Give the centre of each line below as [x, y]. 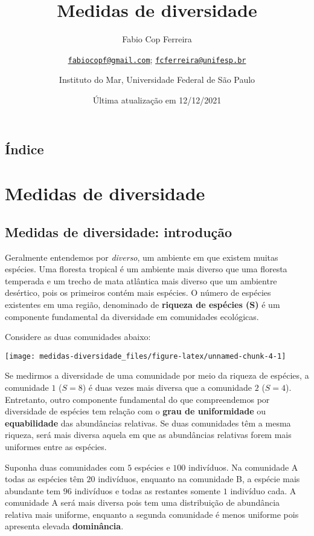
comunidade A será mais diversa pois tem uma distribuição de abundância [143, 502]
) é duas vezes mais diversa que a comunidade [167, 387]
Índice [24, 149]
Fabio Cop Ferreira [157, 39]
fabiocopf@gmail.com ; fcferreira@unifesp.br [157, 59]
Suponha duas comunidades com [65, 467]
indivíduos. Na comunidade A [243, 467]
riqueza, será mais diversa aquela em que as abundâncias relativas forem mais [148, 435]
